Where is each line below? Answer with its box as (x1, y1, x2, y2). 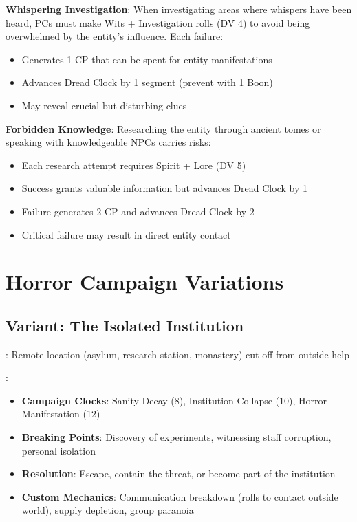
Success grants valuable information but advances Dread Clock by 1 (21, 181, 307, 195)
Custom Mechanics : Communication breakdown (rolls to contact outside (21, 489, 338, 503)
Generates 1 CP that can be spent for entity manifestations (21, 52, 272, 66)
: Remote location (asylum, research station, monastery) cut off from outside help (6, 347, 350, 361)
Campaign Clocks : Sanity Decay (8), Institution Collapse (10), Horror (21, 393, 327, 407)
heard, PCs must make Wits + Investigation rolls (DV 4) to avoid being (6, 15, 310, 30)
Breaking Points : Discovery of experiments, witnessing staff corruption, (21, 430, 332, 444)
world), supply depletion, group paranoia (21, 503, 194, 517)
